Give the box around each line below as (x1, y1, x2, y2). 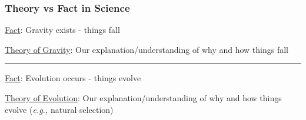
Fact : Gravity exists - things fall (5, 24, 120, 36)
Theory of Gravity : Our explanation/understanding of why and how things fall (5, 43, 288, 55)
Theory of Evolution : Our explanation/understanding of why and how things (5, 92, 282, 104)
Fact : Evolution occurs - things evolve (5, 72, 141, 84)
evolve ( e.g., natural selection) (5, 103, 114, 115)
